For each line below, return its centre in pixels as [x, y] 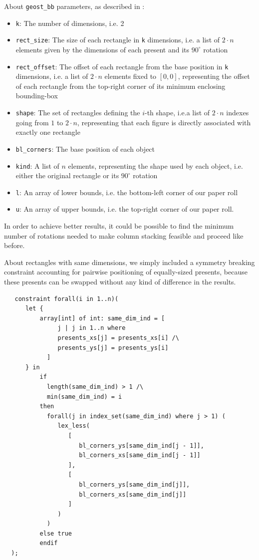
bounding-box [37, 96]
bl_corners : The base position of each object [85, 148]
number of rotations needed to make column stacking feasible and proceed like [124, 235]
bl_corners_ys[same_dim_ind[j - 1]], [141, 445]
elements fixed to [130, 76]
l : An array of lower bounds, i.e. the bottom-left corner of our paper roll [127, 192]
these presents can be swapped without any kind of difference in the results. [120, 282]
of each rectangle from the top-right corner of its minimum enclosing [121, 86]
